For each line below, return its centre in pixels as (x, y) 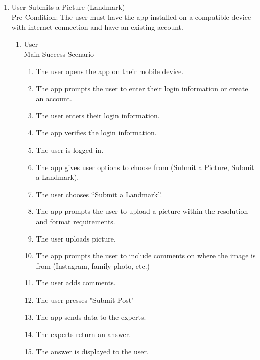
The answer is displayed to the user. (92, 351)
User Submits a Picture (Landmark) (68, 7)
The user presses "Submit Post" (85, 299)
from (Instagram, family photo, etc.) (93, 265)
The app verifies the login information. (96, 133)
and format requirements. (76, 221)
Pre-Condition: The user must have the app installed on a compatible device (131, 17)
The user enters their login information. (98, 115)
